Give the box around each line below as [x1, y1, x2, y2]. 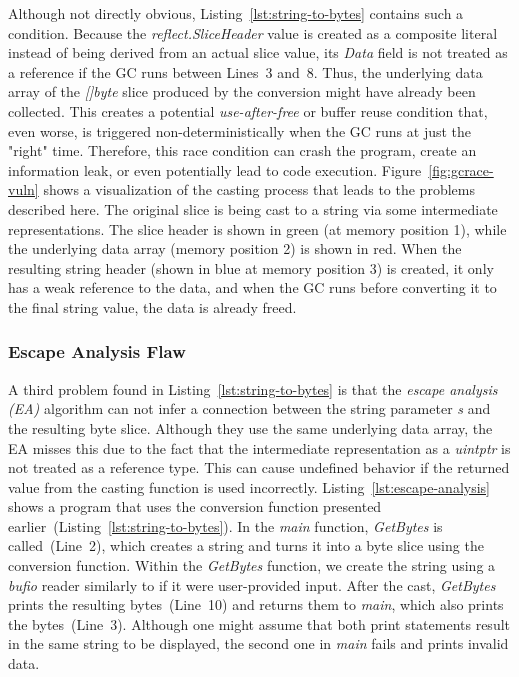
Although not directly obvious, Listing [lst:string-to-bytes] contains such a [8, 3, 464, 23]
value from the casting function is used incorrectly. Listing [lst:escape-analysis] [8, 476, 490, 497]
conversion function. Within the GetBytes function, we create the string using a [8, 555, 496, 576]
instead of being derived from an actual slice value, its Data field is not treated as [8, 42, 508, 63]
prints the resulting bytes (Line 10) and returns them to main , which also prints [8, 594, 504, 615]
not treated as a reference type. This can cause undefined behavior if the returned [8, 457, 510, 478]
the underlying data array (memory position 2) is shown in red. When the [8, 238, 462, 259]
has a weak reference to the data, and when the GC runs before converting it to [8, 277, 497, 298]
